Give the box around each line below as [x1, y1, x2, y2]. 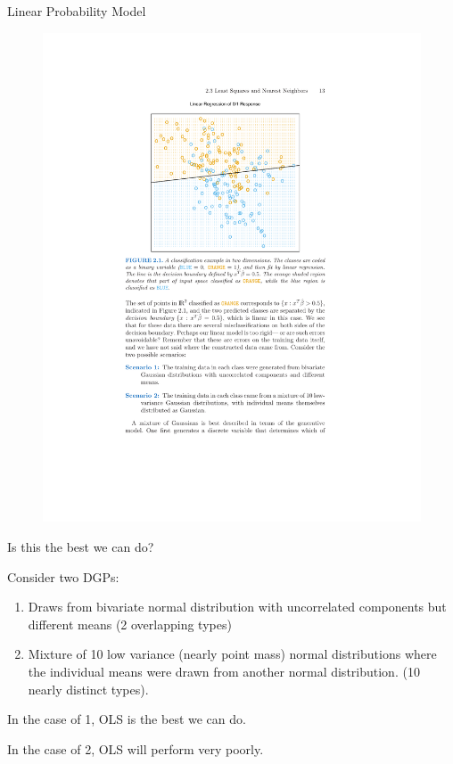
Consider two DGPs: [7, 567, 119, 586]
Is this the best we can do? [7, 538, 154, 556]
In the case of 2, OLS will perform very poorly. [7, 739, 264, 758]
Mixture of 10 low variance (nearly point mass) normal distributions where [28, 645, 437, 663]
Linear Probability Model [7, 2, 146, 20]
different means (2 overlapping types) [28, 614, 232, 633]
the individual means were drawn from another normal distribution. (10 [28, 662, 420, 681]
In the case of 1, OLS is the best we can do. [7, 710, 246, 728]
